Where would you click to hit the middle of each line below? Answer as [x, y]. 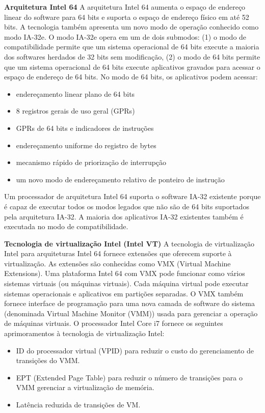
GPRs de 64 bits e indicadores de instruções [85, 128]
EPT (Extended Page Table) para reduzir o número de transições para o [129, 377]
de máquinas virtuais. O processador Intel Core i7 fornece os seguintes [114, 323]
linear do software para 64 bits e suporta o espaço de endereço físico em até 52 [127, 17]
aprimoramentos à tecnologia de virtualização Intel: [84, 333]
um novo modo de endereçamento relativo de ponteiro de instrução [120, 179]
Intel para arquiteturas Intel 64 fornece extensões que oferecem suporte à [118, 253]
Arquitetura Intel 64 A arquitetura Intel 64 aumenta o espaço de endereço [125, 7]
